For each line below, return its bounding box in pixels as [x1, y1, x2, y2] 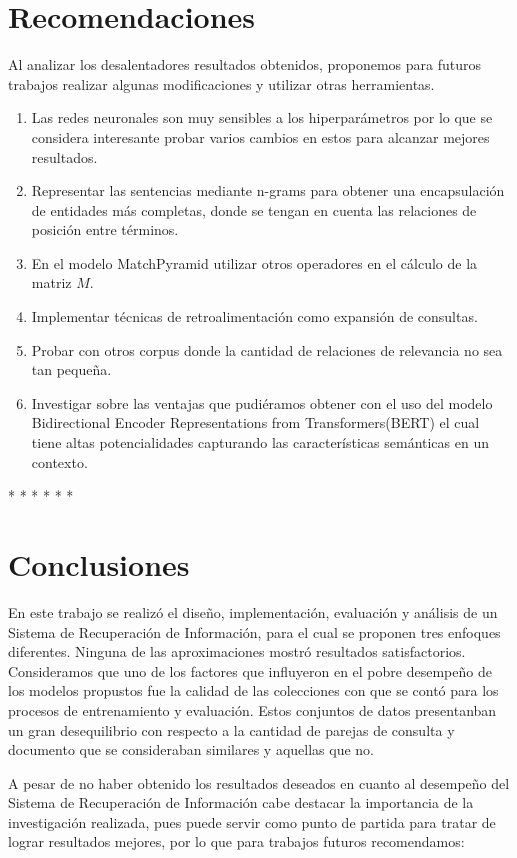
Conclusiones [8, 544, 190, 584]
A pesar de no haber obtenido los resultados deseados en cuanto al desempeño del [8, 772, 510, 793]
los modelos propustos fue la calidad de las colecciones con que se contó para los [8, 680, 499, 701]
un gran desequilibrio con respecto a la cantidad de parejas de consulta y [8, 719, 455, 740]
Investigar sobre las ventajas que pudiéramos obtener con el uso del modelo [31, 392, 493, 413]
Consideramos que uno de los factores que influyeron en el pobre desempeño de [8, 660, 492, 681]
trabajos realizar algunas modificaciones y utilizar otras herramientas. [8, 73, 435, 94]
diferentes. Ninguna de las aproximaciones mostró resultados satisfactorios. [8, 641, 466, 662]
